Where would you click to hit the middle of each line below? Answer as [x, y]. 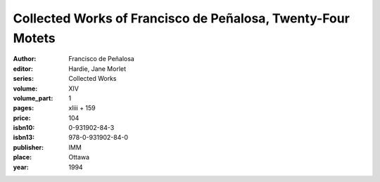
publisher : [28, 147]
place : [23, 157]
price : [22, 118]
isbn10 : [24, 128]
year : [21, 167]
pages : [24, 108]
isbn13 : [24, 138]
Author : [25, 59]
